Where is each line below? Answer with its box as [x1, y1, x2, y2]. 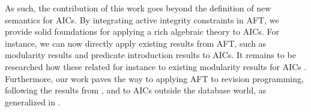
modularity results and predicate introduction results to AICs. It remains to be [5, 49, 296, 61]
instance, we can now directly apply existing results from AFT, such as [5, 37, 267, 49]
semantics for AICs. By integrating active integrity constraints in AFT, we [5, 13, 279, 26]
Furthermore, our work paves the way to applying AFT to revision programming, [5, 72, 304, 84]
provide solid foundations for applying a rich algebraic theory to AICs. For [5, 25, 279, 38]
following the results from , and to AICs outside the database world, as [5, 84, 267, 96]
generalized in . [5, 95, 61, 108]
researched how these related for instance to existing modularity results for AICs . [5, 60, 307, 72]
